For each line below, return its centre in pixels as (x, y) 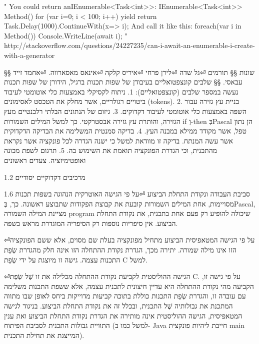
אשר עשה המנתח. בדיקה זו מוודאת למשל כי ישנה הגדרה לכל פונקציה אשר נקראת (118, 140)
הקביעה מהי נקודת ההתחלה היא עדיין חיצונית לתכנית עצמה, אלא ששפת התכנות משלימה (129, 286)
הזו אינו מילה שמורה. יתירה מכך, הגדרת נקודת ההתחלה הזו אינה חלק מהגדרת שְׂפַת (120, 250)
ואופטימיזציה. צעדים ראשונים (45, 160)
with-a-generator (29, 55)
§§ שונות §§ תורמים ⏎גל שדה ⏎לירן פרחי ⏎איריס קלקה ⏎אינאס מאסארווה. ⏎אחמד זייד (129, 72)
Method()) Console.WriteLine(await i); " (66, 35)
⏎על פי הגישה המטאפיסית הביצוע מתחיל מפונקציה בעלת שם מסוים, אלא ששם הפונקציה (129, 240)
